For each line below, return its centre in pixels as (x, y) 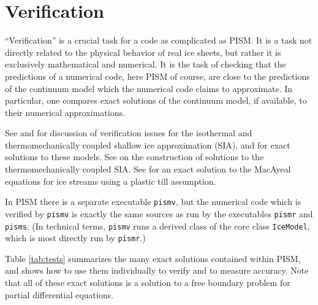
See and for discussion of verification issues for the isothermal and (129, 133)
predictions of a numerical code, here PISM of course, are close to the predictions (157, 76)
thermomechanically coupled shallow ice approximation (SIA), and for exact (148, 145)
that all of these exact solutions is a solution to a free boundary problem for (148, 283)
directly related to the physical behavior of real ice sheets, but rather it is (143, 52)
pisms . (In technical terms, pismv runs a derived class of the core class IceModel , (157, 226)
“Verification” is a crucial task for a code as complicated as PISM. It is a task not (159, 40)
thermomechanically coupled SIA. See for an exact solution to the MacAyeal (148, 169)
